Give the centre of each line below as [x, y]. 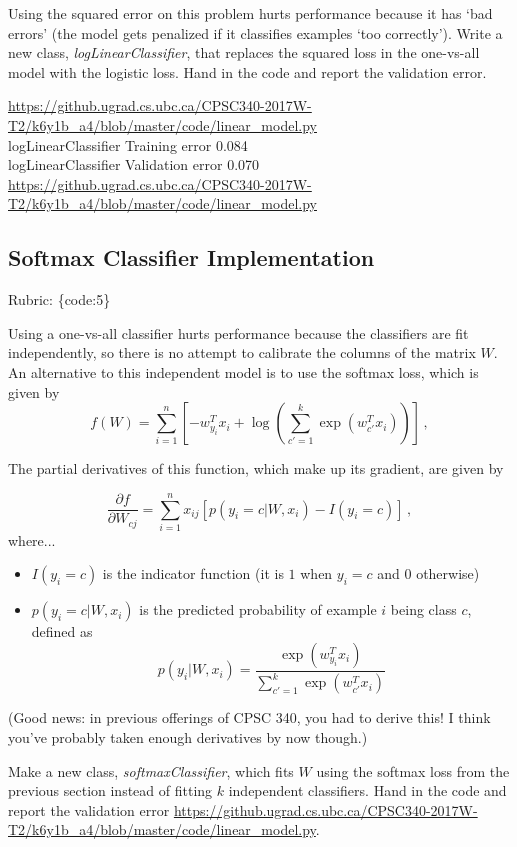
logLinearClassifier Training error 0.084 [128, 144]
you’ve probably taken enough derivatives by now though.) [188, 736]
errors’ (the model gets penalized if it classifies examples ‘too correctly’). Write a [255, 32]
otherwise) [448, 573]
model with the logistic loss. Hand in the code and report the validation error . [247, 71]
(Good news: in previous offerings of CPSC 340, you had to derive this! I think [249, 717]
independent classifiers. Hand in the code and [367, 790]
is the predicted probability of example [258, 609]
